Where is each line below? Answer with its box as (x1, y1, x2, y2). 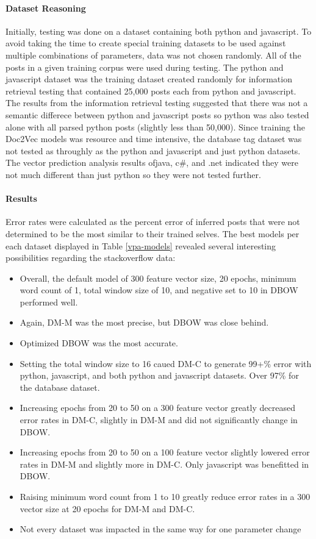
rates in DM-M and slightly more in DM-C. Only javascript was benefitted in (20, 457, 309, 470)
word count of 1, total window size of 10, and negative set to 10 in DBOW (20, 284, 298, 296)
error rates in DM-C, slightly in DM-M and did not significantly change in (20, 413, 298, 426)
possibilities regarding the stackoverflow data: (5, 251, 176, 264)
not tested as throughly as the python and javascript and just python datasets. (5, 144, 301, 157)
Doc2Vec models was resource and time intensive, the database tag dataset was (5, 132, 302, 145)
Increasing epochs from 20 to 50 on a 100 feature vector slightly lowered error (20, 446, 310, 459)
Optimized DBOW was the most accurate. (20, 337, 178, 349)
